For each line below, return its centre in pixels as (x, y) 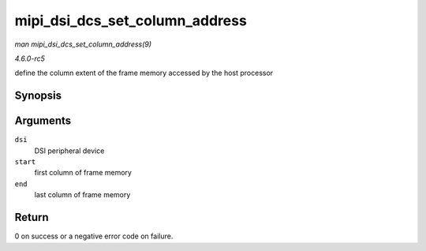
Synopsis (38, 96)
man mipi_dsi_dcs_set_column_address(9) (83, 44)
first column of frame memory (83, 173)
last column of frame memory (82, 195)
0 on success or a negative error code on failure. (94, 236)
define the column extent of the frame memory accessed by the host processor (144, 73)
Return (32, 217)
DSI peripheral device (69, 151)
